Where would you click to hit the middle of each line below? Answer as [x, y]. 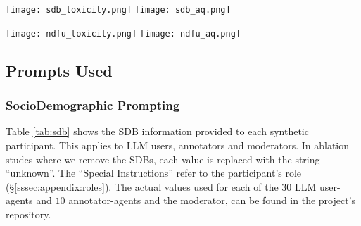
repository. [28, 214]
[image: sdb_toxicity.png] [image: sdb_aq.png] [118, 10]
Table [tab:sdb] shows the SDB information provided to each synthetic [157, 131]
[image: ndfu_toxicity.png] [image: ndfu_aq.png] [123, 33]
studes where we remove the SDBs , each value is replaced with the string [163, 159]
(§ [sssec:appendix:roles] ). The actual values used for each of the [142, 186]
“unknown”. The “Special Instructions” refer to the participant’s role [154, 173]
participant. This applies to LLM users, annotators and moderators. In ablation [177, 145]
